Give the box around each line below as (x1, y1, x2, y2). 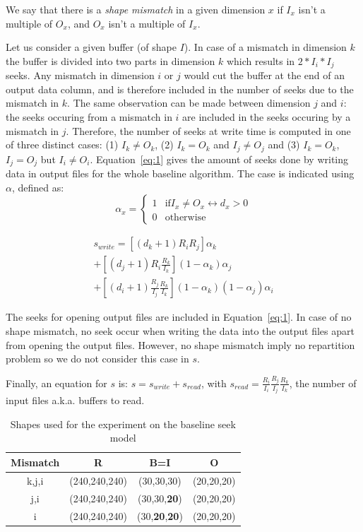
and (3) (268, 137, 300, 152)
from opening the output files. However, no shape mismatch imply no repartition (6, 337, 355, 352)
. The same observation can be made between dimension (67, 95, 311, 110)
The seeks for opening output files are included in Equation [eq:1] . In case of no (6, 309, 352, 324)
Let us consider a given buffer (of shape (6, 40, 177, 54)
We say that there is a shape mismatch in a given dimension (6, 2, 266, 16)
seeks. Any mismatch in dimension (6, 68, 155, 83)
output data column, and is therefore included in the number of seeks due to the (6, 81, 354, 96)
